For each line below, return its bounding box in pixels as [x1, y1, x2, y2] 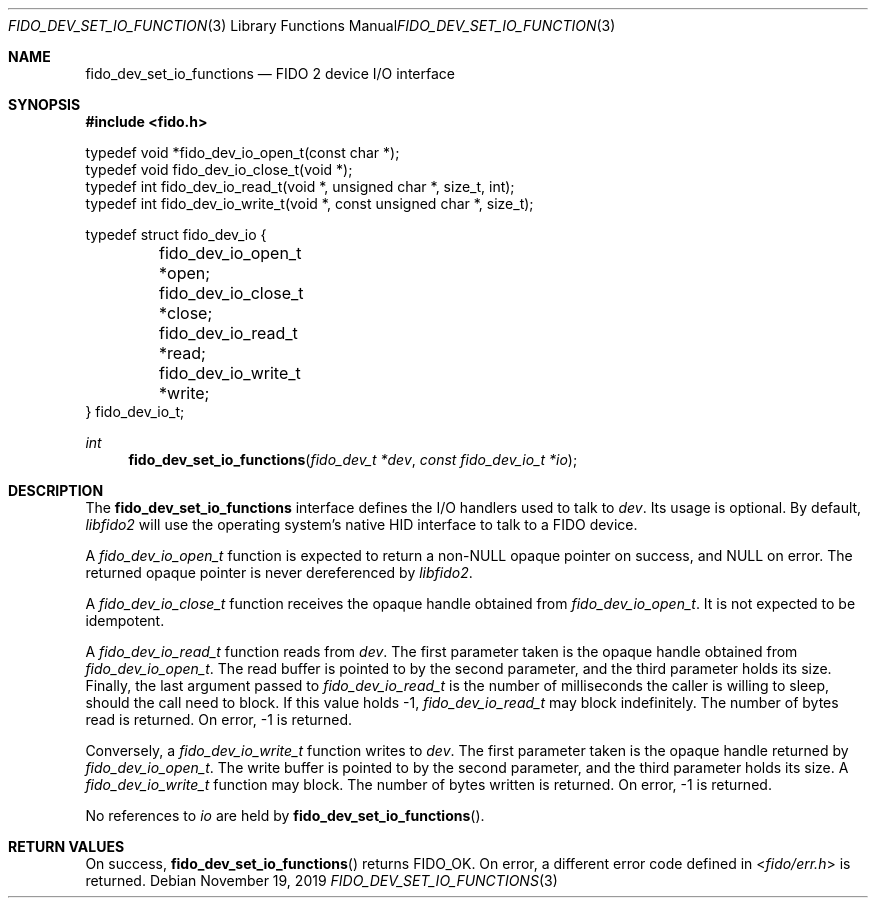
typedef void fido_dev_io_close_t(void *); [85, 161, 353, 178]
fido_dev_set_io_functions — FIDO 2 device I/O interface [85, 65, 455, 82]
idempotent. [85, 612, 165, 629]
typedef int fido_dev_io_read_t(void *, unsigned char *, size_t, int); [85, 178, 515, 195]
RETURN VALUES [8, 838, 125, 855]
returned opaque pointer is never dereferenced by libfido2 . [85, 564, 473, 581]
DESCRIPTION [8, 482, 104, 499]
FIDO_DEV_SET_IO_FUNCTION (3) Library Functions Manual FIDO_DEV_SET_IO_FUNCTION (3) [8, 17, 616, 34]
